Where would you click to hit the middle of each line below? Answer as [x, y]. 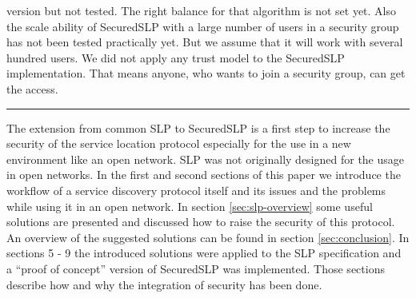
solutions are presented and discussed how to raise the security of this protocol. [201, 222]
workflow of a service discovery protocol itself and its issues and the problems [196, 190]
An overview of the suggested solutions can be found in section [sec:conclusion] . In [208, 237]
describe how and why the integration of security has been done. [164, 284]
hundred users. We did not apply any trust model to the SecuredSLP [176, 57]
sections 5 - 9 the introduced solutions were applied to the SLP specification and [204, 253]
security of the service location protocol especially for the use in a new [179, 143]
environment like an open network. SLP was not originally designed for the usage [206, 159]
